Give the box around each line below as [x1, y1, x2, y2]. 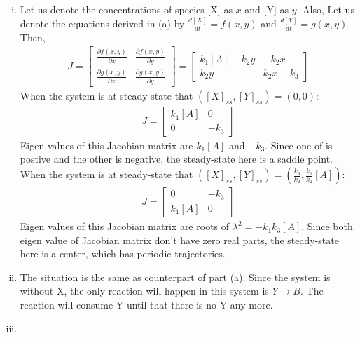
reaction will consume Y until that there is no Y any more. [20, 297, 273, 312]
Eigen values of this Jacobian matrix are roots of [20, 219, 230, 234]
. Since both [301, 219, 353, 234]
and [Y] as [244, 2, 289, 16]
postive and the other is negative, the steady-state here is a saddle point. [20, 151, 333, 166]
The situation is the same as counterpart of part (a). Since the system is [20, 269, 331, 284]
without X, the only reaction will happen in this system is [20, 283, 269, 298]
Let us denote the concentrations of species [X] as [20, 2, 233, 16]
